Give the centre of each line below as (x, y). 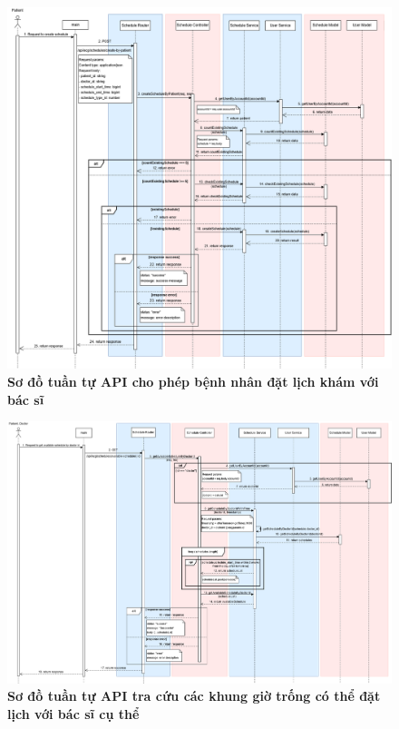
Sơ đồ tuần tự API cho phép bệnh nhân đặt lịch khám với (193, 381)
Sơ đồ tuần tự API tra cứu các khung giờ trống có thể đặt (194, 696)
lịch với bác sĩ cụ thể (73, 713)
